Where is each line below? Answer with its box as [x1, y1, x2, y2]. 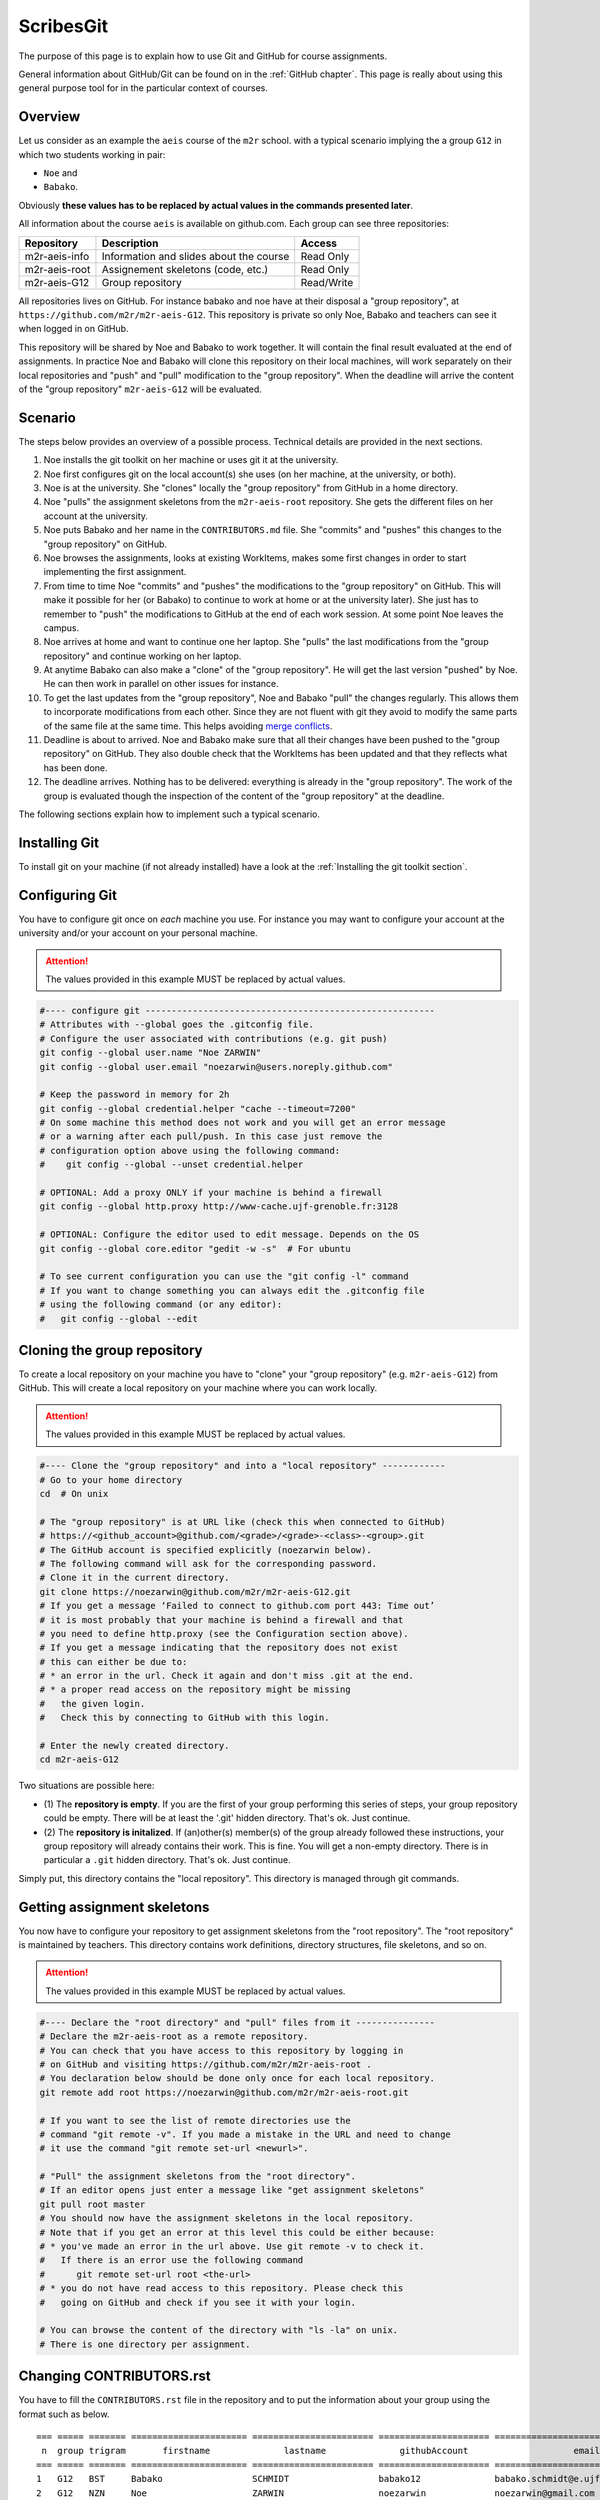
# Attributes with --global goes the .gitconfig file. [39, 1019, 314, 1030]
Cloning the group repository [18, 1341, 203, 1359]
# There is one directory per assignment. [39, 2338, 251, 2350]
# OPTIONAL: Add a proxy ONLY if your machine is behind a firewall [39, 1187, 383, 1199]
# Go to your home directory [39, 1474, 183, 1485]
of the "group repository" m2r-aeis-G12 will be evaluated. [18, 383, 262, 395]
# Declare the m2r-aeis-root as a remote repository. [39, 2031, 309, 2042]
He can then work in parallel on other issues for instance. [43, 678, 279, 690]
